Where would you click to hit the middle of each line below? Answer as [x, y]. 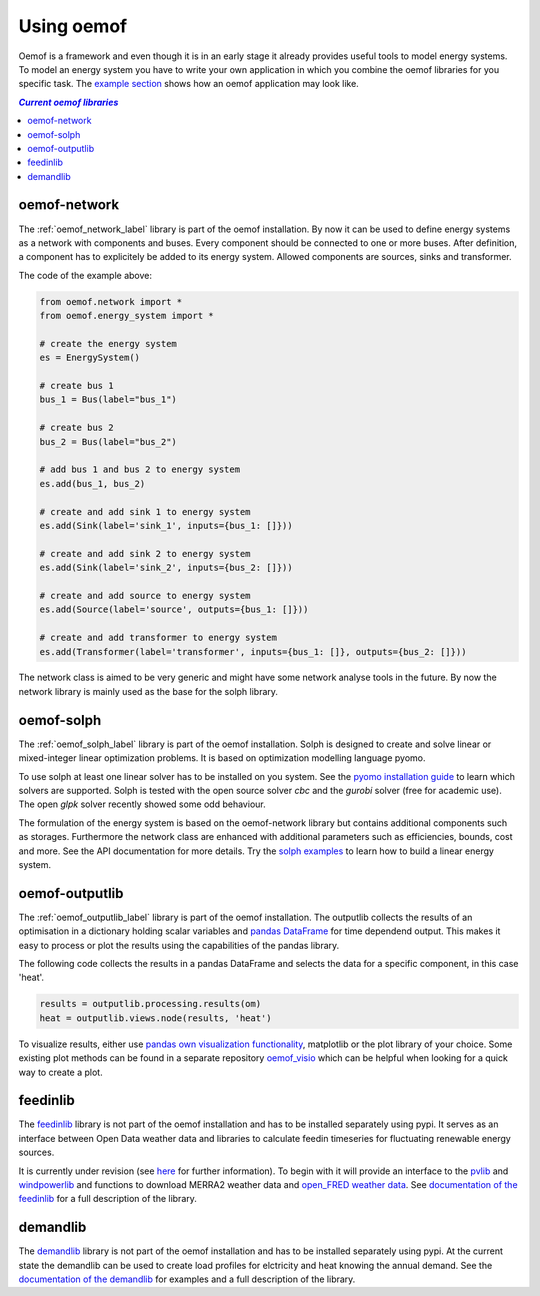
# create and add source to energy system [145, 595]
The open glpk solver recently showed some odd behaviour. [142, 804]
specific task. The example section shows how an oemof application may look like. [188, 84]
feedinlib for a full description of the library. [107, 1199]
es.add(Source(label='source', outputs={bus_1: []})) [174, 609]
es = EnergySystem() [89, 358]
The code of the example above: [85, 275]
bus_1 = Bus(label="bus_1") [108, 399]
